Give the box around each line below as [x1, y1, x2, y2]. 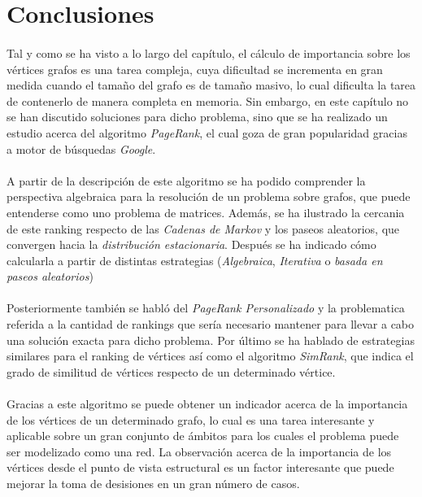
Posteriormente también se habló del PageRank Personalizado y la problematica [7, 299, 405, 316]
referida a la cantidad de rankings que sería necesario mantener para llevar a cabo [7, 316, 415, 333]
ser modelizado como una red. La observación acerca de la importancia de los [7, 443, 392, 460]
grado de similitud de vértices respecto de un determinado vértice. [7, 363, 336, 380]
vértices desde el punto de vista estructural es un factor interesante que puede [7, 459, 394, 476]
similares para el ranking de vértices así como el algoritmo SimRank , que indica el [7, 347, 414, 364]
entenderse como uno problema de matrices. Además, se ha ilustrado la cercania [7, 203, 405, 220]
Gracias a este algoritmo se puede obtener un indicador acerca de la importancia [7, 395, 408, 412]
